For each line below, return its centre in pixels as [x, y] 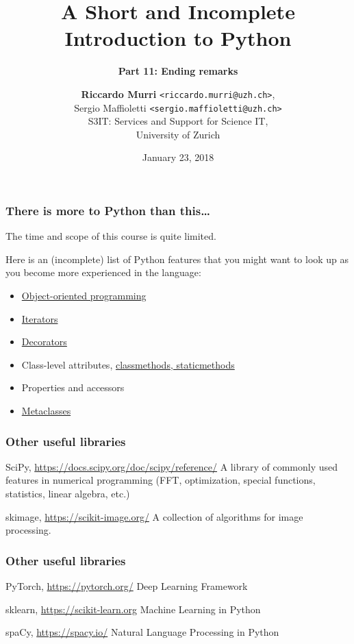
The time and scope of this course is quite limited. [111, 236]
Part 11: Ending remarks [178, 71]
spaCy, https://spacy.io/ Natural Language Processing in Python [142, 632]
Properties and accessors [73, 387]
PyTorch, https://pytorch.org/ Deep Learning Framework [127, 586]
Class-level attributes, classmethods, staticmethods [128, 364]
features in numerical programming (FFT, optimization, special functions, [161, 480]
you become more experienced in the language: [103, 272]
